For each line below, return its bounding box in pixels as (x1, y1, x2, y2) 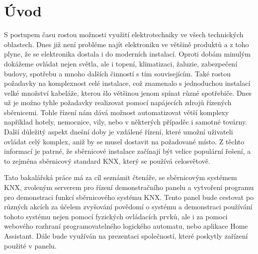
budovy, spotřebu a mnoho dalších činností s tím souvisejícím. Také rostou (4, 68, 231, 78)
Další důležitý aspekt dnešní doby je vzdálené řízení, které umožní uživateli (4, 127, 233, 137)
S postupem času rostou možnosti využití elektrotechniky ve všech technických (4, 29, 244, 40)
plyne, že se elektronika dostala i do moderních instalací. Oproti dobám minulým (4, 49, 251, 59)
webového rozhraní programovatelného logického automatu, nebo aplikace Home (4, 221, 248, 231)
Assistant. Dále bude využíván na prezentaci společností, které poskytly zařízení (4, 231, 248, 241)
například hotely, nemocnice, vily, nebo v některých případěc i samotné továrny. (4, 117, 248, 127)
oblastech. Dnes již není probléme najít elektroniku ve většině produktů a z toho (4, 39, 249, 49)
